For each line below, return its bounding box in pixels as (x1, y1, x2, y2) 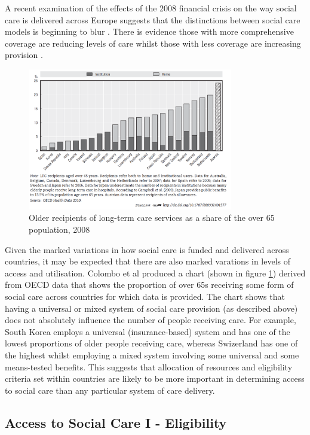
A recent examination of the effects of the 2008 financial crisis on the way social (5, 2, 297, 14)
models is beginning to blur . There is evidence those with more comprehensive (5, 25, 294, 38)
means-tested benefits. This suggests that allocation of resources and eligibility (5, 360, 293, 373)
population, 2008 (29, 223, 90, 235)
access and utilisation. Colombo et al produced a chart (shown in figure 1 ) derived (5, 266, 306, 279)
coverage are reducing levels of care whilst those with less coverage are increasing (5, 36, 301, 49)
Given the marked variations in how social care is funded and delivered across (5, 243, 289, 255)
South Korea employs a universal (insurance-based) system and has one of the (5, 325, 290, 337)
